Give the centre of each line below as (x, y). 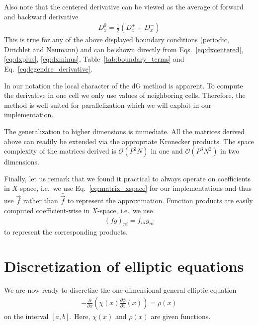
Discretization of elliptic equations (124, 266)
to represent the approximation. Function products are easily (160, 201)
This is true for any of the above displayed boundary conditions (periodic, (117, 40)
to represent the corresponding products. (66, 232)
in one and (167, 151)
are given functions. (181, 316)
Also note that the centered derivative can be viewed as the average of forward (124, 6)
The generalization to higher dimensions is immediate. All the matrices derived (124, 131)
